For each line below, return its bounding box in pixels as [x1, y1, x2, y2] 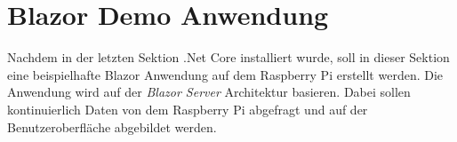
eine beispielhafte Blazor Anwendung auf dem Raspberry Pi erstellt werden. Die [7, 65, 444, 83]
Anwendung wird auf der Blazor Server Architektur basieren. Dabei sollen [7, 83, 411, 101]
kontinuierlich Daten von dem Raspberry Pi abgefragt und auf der [7, 99, 368, 118]
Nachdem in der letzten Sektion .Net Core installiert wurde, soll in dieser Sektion [7, 48, 450, 67]
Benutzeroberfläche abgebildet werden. [7, 117, 217, 136]
